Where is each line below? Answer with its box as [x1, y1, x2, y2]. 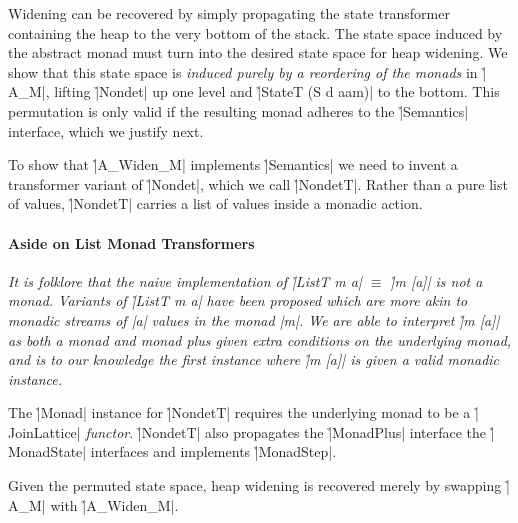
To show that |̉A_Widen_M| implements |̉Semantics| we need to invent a [8, 154, 458, 175]
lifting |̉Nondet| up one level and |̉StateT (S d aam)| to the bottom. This [54, 81, 500, 102]
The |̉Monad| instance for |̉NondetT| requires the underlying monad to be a [8, 402, 471, 423]
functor [85, 421, 130, 442]
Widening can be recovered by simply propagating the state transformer [8, 3, 450, 23]
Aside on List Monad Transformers [8, 232, 255, 253]
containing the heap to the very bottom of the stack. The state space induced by [8, 22, 503, 43]
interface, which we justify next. [8, 120, 204, 141]
